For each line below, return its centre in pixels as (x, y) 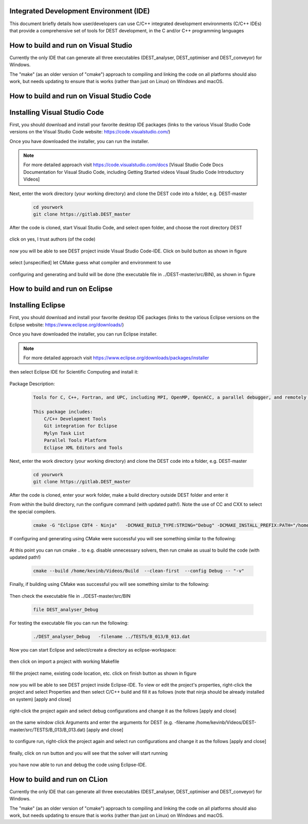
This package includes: (63, 411)
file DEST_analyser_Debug (66, 610)
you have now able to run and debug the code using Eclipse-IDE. (78, 765)
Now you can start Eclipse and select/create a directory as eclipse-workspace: (93, 650)
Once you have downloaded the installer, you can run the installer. (79, 141)
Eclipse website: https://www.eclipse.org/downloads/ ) (67, 325)
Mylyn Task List (64, 433)
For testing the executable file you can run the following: (69, 623)
